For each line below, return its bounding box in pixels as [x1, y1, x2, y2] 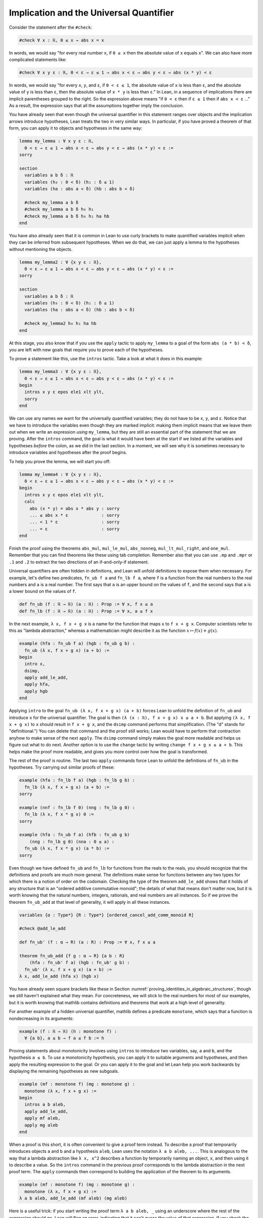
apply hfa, [24, 682, 51, 687]
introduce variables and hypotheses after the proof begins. [9, 450, 128, 456]
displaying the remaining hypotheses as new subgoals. [9, 1068, 119, 1074]
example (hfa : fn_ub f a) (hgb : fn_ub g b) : [19, 641, 135, 647]
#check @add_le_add [19, 926, 66, 932]
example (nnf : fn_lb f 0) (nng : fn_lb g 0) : [19, 804, 135, 810]
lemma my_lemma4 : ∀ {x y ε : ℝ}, [19, 472, 102, 477]
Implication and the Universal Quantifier [9, 7, 174, 18]
